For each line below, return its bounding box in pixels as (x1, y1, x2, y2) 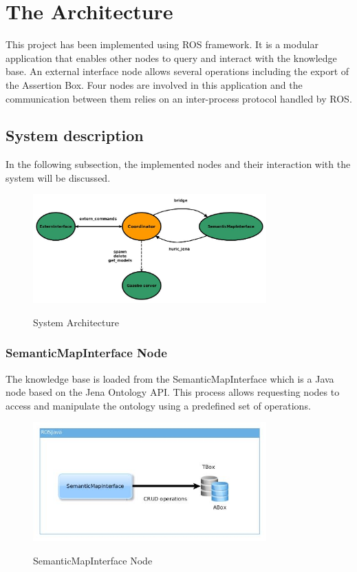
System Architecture (33, 315, 119, 329)
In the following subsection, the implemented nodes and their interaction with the (6, 157, 351, 171)
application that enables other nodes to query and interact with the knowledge (6, 50, 337, 65)
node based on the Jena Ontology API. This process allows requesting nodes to (6, 385, 340, 399)
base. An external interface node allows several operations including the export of (6, 64, 349, 78)
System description (6, 125, 144, 146)
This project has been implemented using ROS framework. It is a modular (6, 37, 318, 52)
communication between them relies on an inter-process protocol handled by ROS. (6, 91, 352, 105)
